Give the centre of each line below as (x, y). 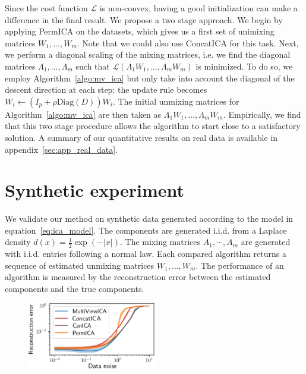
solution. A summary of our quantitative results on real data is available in (141, 137)
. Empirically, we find (262, 114)
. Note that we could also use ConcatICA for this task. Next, (188, 43)
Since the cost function (46, 8)
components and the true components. (75, 289)
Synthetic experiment (95, 190)
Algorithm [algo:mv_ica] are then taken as (83, 114)
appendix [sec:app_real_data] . (61, 149)
